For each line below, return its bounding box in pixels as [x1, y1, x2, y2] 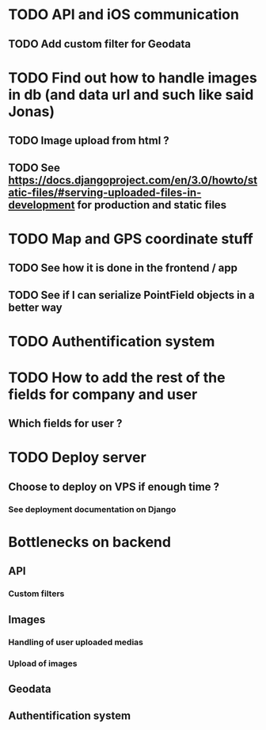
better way [8, 300, 63, 314]
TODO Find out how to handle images [8, 69, 257, 86]
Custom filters [8, 588, 65, 599]
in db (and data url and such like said [8, 86, 254, 104]
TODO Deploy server [8, 449, 146, 467]
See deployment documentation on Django [8, 503, 177, 514]
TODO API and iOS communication [8, 6, 240, 24]
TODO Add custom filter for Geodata [8, 37, 192, 51]
